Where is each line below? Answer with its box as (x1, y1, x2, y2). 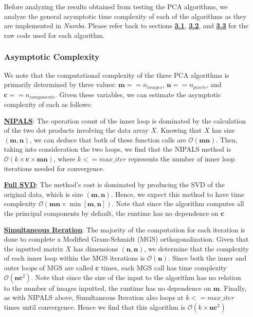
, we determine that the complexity (144, 243, 249, 253)
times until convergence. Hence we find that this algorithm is (4, 301, 185, 312)
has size (212, 125, 235, 135)
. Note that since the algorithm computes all (111, 198, 244, 209)
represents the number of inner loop (128, 154, 235, 164)
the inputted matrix (4, 243, 63, 253)
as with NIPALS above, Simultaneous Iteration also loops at (4, 292, 184, 302)
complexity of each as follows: (4, 99, 92, 109)
